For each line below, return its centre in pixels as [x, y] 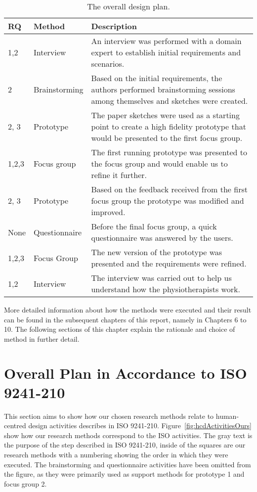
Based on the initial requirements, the [157, 78]
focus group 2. [25, 483]
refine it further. [119, 175]
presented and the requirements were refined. [169, 263]
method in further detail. [42, 338]
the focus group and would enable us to [159, 163]
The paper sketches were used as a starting [165, 115]
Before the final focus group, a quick [154, 226]
